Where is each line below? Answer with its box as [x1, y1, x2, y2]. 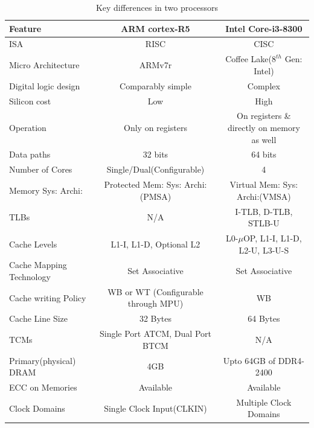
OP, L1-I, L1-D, [243, 232, 302, 244]
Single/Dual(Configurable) [106, 163, 205, 176]
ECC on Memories [9, 381, 77, 394]
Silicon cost [9, 94, 51, 107]
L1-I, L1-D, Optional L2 [111, 237, 200, 250]
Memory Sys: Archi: [9, 184, 83, 196]
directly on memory [227, 121, 300, 133]
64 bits [251, 148, 277, 161]
